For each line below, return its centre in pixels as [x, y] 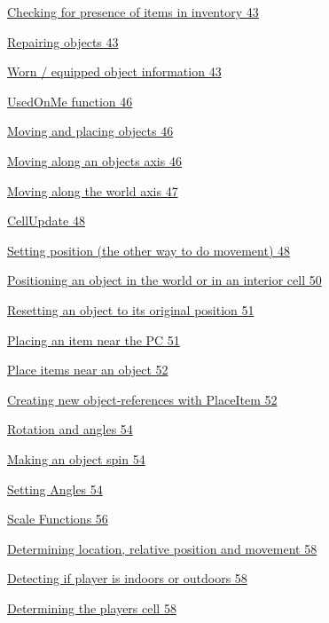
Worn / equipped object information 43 [114, 71]
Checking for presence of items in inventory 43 [133, 12]
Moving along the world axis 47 [93, 190]
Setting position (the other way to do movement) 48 [149, 250]
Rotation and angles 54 [70, 429]
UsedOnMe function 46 [70, 101]
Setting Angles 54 [55, 489]
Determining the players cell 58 [92, 607]
